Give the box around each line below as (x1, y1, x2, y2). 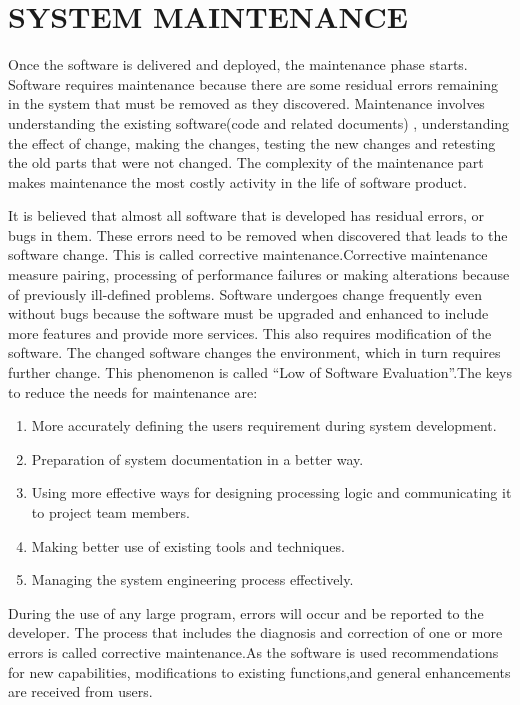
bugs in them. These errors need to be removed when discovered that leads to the (8, 224, 508, 245)
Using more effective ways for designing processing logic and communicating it (31, 482, 512, 503)
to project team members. (31, 502, 190, 522)
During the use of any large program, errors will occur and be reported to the (8, 602, 484, 623)
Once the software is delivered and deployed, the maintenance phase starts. (8, 54, 468, 75)
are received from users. (8, 681, 153, 702)
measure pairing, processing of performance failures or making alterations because (8, 264, 510, 285)
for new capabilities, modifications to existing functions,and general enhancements (8, 661, 511, 682)
